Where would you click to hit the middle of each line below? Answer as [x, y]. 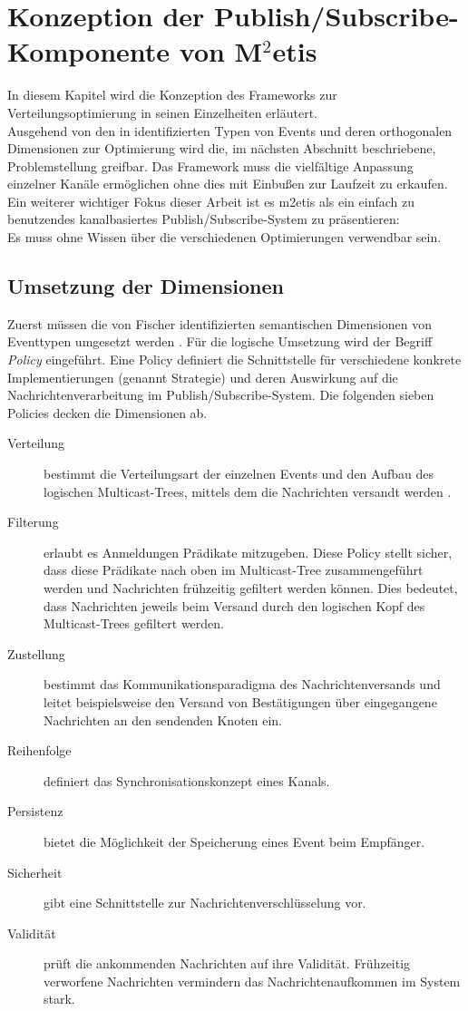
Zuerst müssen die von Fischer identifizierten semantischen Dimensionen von [220, 323]
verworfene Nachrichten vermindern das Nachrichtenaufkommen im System [252, 981]
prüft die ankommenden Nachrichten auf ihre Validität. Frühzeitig [227, 963]
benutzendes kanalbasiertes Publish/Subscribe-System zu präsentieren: [204, 219]
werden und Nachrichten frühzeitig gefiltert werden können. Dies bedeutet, [251, 587]
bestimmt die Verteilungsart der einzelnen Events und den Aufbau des [239, 474]
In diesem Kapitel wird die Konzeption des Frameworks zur [172, 95]
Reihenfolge [39, 750]
